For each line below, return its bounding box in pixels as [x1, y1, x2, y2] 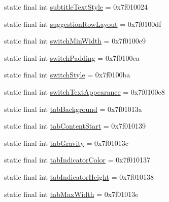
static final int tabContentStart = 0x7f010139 [4, 120, 146, 131]
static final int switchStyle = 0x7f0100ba [4, 69, 130, 80]
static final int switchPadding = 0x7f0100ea [4, 52, 140, 63]
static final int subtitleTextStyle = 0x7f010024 [4, 2, 148, 12]
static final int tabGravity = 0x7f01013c [4, 137, 128, 148]
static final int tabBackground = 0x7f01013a [4, 103, 142, 114]
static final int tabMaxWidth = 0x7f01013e [4, 188, 139, 199]
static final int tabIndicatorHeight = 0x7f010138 [4, 171, 154, 182]
